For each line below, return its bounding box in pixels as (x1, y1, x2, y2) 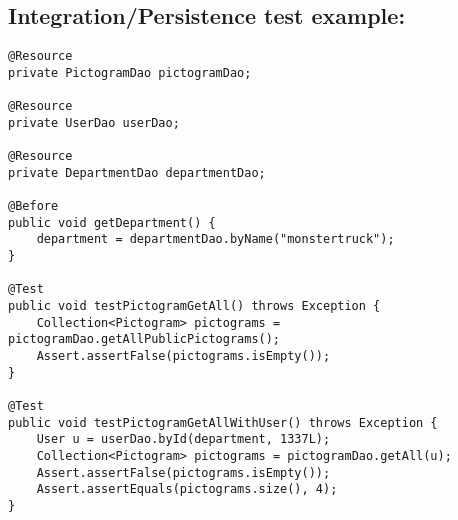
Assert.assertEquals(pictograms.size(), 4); (36, 482, 338, 497)
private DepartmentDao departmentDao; (8, 165, 266, 180)
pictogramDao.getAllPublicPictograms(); (8, 332, 281, 347)
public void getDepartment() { (8, 215, 216, 230)
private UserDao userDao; (8, 115, 180, 130)
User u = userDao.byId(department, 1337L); (36, 432, 331, 447)
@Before (8, 199, 59, 214)
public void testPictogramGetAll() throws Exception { (8, 299, 381, 314)
